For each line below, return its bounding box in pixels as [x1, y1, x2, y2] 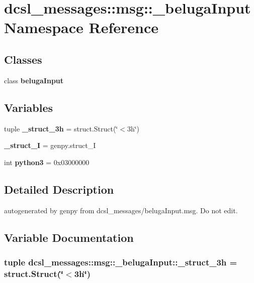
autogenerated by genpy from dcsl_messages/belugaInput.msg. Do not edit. [4, 205, 238, 215]
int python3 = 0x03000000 [4, 157, 90, 167]
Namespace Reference [4, 17, 158, 38]
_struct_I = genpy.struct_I [4, 140, 96, 151]
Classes [4, 51, 42, 67]
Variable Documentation [4, 229, 134, 245]
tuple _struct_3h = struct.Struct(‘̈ [4, 123, 118, 133]
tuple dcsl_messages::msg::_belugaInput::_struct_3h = [4, 255, 237, 268]
